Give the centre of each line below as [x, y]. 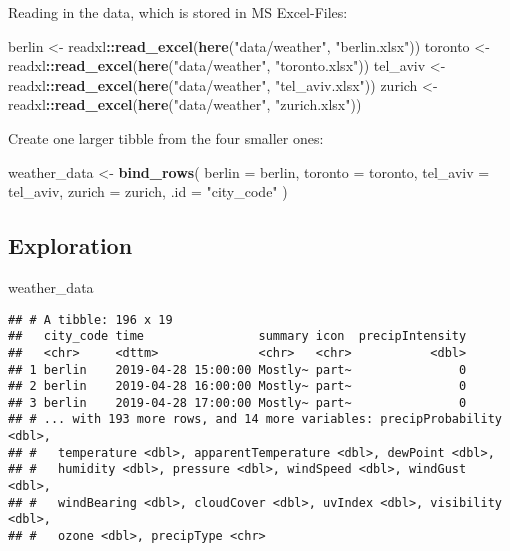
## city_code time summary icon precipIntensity [237, 336]
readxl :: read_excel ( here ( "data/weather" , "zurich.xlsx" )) [185, 104]
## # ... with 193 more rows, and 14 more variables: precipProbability [255, 419]
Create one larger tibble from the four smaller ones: [166, 137]
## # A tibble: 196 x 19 [90, 319]
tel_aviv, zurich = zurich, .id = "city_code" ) [148, 191]
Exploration [70, 245]
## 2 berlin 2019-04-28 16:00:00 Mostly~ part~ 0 [237, 386]
